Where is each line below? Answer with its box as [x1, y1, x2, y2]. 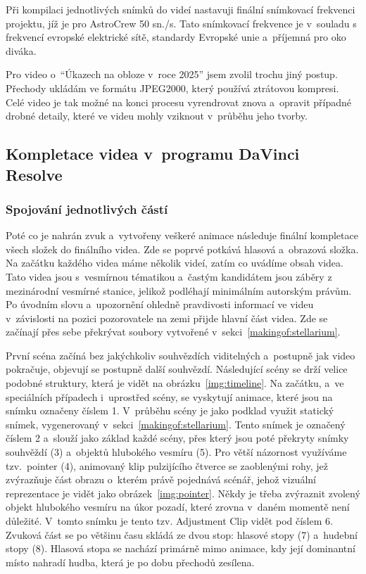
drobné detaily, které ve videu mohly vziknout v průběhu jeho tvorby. [6, 108, 308, 123]
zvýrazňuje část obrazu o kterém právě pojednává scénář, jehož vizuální [6, 472, 316, 487]
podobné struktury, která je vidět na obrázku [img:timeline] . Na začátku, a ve [6, 376, 344, 390]
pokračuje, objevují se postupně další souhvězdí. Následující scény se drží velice [6, 362, 348, 376]
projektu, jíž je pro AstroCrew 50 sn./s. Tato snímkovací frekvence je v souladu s [6, 15, 357, 30]
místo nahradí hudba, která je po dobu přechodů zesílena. [6, 554, 255, 569]
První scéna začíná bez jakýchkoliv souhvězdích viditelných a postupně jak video [6, 347, 355, 362]
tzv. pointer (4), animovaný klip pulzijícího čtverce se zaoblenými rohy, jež [6, 458, 328, 473]
